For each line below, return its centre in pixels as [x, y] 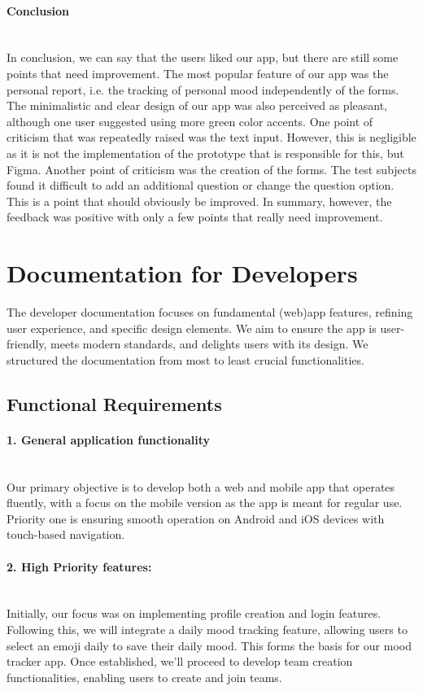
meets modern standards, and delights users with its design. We [209, 344]
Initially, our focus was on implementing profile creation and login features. [194, 613]
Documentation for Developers [182, 273]
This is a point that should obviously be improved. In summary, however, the [199, 201]
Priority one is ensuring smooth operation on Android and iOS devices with [196, 518]
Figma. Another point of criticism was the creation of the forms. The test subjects [211, 169]
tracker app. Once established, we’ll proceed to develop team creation [180, 661]
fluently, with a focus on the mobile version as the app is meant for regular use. [205, 503]
